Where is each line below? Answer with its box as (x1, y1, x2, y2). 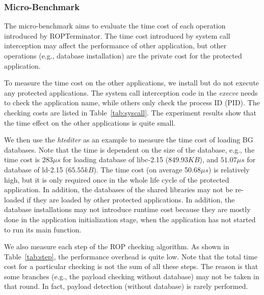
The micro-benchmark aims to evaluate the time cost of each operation (4, 20, 226, 31)
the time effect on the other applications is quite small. (4, 117, 176, 128)
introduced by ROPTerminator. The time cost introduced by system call (4, 30, 230, 41)
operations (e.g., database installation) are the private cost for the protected (4, 50, 242, 61)
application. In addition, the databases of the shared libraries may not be (4, 184, 233, 195)
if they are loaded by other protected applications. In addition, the (27, 194, 235, 204)
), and (199, 154, 219, 165)
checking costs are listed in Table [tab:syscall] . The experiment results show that (4, 107, 256, 117)
